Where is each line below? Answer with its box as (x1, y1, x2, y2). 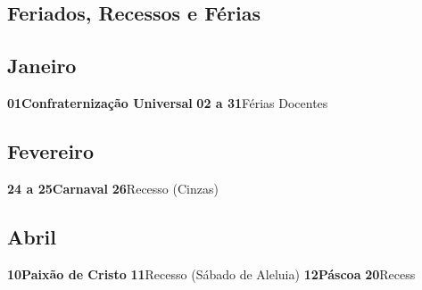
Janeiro (7, 52, 77, 79)
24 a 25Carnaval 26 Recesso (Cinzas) (7, 178, 219, 197)
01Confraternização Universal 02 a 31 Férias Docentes (7, 93, 328, 112)
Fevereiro (7, 137, 95, 164)
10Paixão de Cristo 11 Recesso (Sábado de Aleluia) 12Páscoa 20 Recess (7, 264, 416, 283)
